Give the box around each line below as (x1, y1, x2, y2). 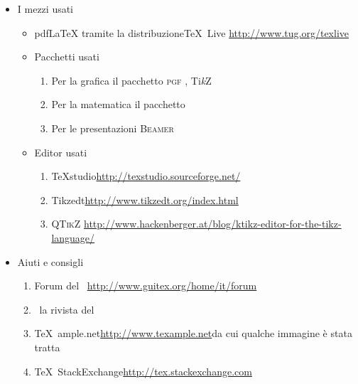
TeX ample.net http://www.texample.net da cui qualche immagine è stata (34, 326, 352, 341)
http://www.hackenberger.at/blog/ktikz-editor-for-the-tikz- (84, 216, 342, 231)
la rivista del (39, 302, 94, 316)
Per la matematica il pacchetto (51, 97, 185, 112)
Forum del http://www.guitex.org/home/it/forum (34, 278, 257, 293)
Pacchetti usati (34, 49, 99, 64)
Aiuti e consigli (17, 254, 84, 269)
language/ (51, 230, 95, 245)
